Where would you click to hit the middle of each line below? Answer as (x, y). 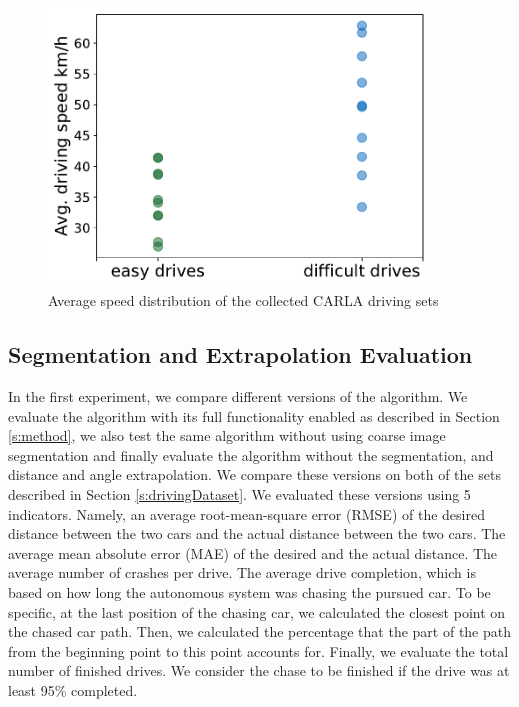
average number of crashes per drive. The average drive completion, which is (242, 572)
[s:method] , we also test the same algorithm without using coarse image (227, 435)
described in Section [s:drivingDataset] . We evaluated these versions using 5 (239, 493)
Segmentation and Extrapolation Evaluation (240, 354)
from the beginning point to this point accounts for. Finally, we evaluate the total (258, 650)
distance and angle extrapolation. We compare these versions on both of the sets (254, 474)
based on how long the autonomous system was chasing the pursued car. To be (249, 591)
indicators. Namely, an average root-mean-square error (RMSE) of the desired (246, 513)
